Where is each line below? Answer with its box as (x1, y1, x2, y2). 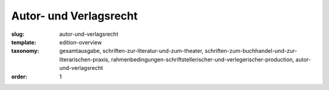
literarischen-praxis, (59, 55, 110, 63)
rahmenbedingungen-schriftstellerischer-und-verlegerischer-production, (110, 55, 295, 63)
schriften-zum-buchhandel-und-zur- (205, 47, 298, 55)
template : (11, 38, 37, 46)
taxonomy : (11, 47, 40, 55)
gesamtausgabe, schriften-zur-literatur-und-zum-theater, (59, 47, 204, 55)
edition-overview (59, 38, 102, 46)
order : (11, 73, 27, 80)
